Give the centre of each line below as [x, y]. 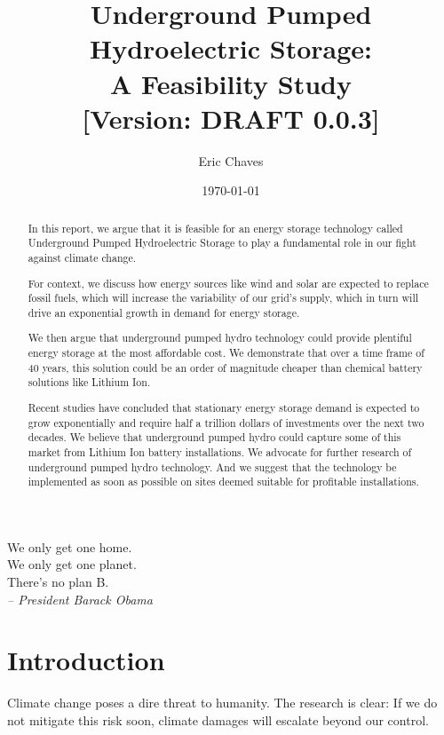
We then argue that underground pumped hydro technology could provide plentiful [220, 338]
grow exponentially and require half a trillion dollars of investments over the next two [226, 422]
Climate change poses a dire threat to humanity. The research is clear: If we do [222, 703]
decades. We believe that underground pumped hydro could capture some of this [214, 437]
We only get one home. [70, 546]
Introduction [86, 660]
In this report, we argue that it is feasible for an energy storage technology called [215, 228]
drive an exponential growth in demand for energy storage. [164, 312]
